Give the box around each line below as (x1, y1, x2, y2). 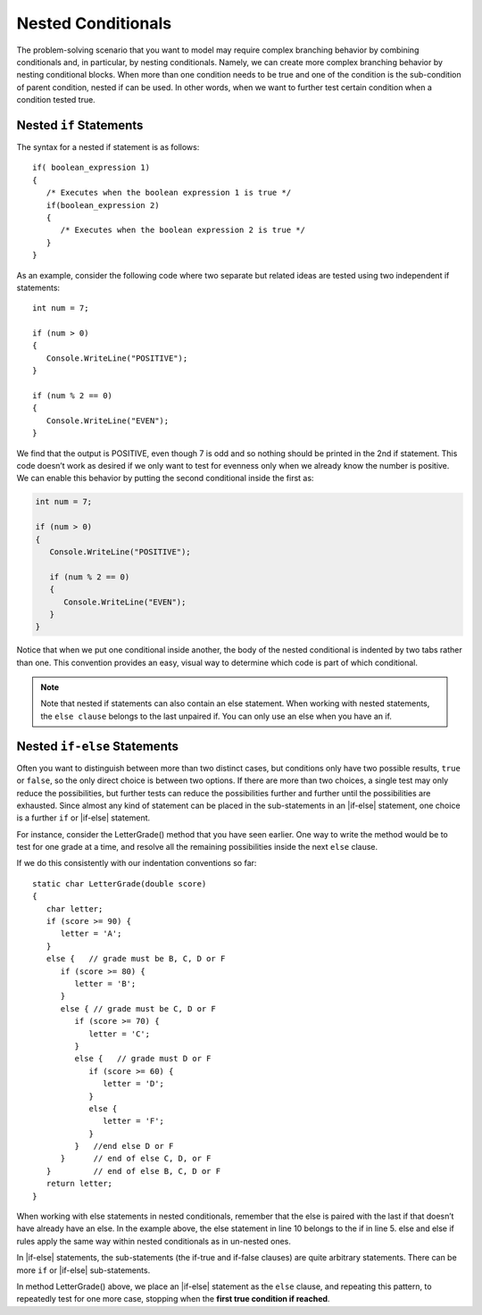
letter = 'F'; (103, 1116, 165, 1127)
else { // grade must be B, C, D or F (46, 953, 226, 964)
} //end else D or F (74, 1141, 174, 1152)
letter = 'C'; (88, 1028, 151, 1039)
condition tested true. (16, 95, 96, 105)
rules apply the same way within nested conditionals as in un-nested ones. (16, 1236, 292, 1246)
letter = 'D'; (103, 1078, 165, 1089)
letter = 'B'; (74, 978, 137, 988)
